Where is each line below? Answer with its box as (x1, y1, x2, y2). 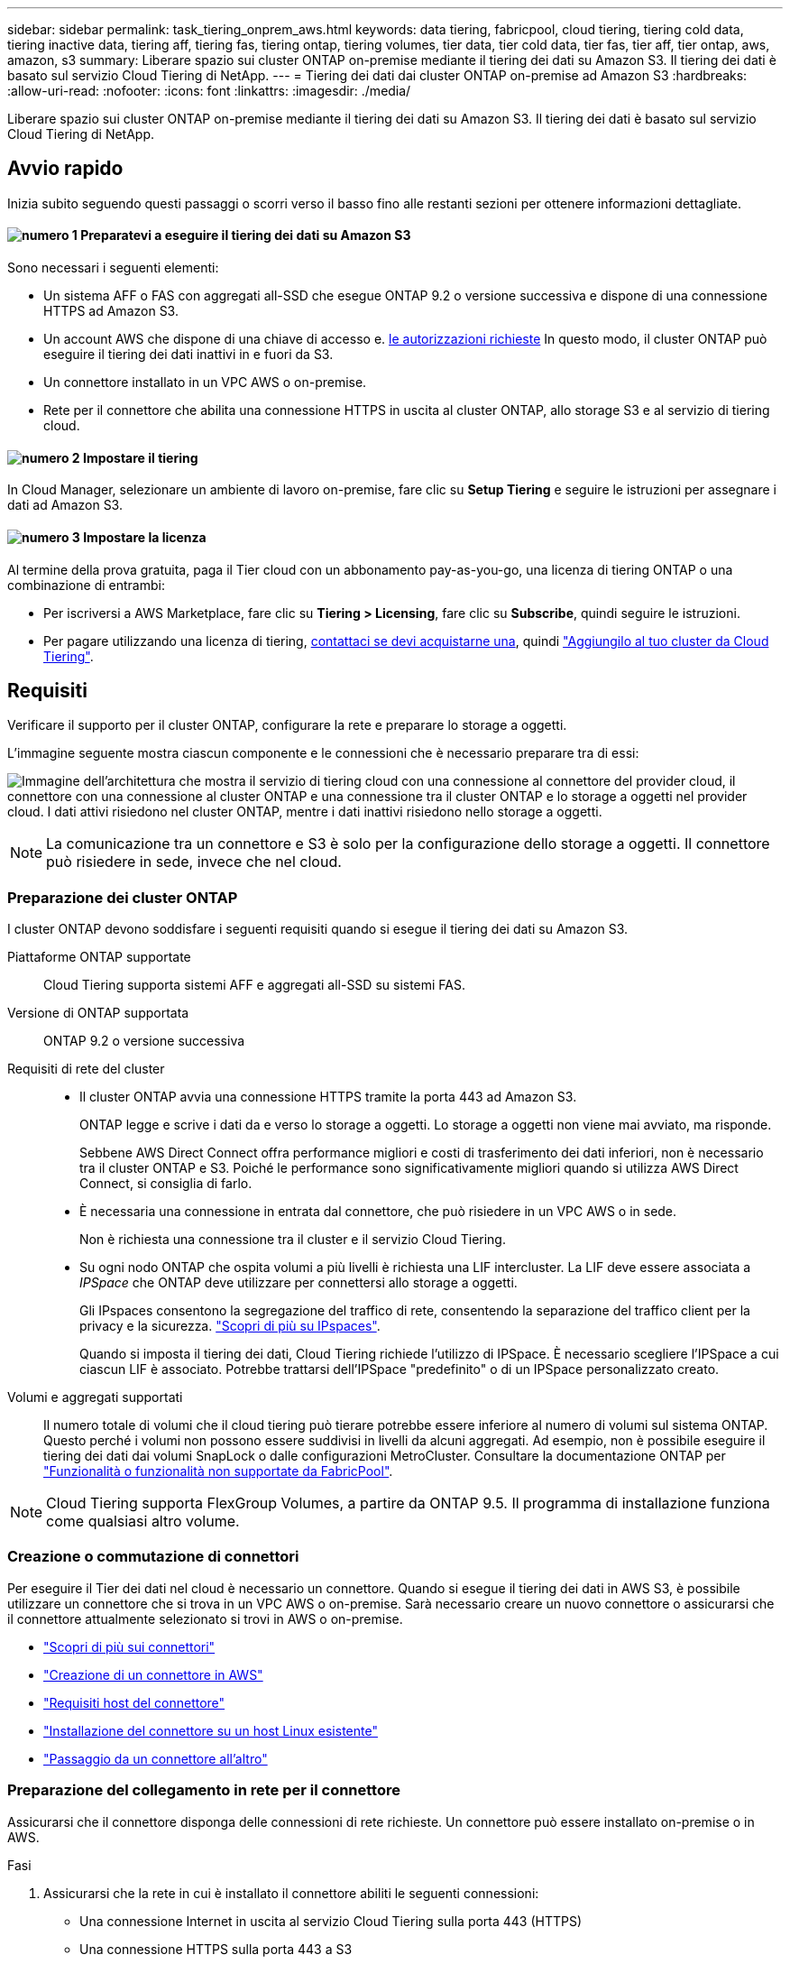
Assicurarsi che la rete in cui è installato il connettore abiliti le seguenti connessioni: (43, 1885, 539, 1901)
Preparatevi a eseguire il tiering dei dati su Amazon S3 (80, 227, 411, 244)
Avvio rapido (7, 157, 124, 180)
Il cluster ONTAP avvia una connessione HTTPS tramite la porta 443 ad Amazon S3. (79, 1089, 577, 1105)
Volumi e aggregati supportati (7, 1389, 183, 1406)
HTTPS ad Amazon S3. (43, 303, 179, 319)
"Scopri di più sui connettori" (43, 1638, 216, 1655)
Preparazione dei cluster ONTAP (7, 888, 238, 907)
